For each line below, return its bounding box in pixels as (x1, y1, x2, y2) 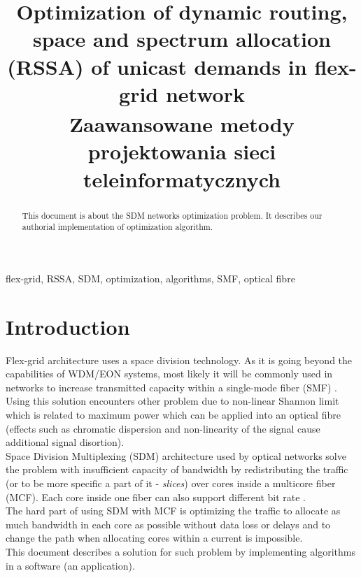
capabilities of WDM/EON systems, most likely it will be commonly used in (6, 366, 333, 381)
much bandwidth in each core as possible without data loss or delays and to (6, 516, 331, 531)
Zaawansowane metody (69, 110, 295, 138)
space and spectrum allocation (33, 24, 331, 53)
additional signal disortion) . (6, 435, 125, 449)
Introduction (6, 312, 130, 340)
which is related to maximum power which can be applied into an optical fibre (6, 407, 341, 422)
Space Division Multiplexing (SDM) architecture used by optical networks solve (6, 448, 346, 463)
